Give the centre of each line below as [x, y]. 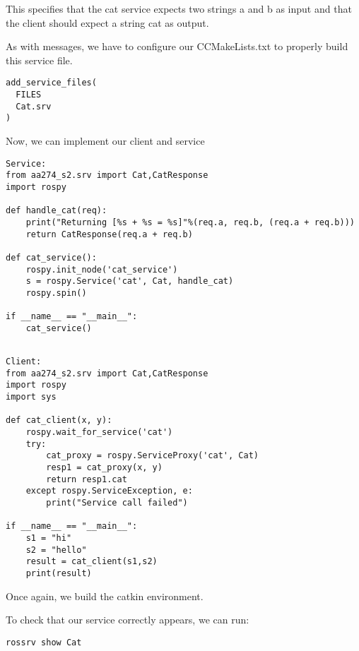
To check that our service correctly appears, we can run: [128, 620]
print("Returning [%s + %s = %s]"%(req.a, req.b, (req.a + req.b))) [190, 222]
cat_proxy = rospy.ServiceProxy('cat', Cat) [152, 456]
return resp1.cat [87, 479]
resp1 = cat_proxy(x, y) [104, 467]
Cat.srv [34, 106]
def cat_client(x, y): [59, 420]
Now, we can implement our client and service [105, 141]
